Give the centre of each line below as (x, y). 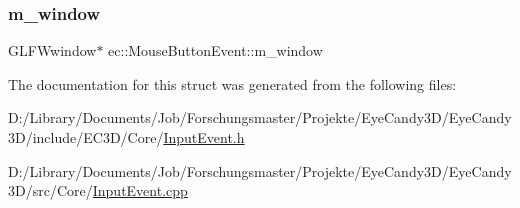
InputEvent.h (204, 137)
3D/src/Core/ (50, 190)
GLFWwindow (52, 50)
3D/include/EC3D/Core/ (86, 137)
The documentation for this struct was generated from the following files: (232, 83)
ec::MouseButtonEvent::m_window (215, 50)
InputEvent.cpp (140, 190)
